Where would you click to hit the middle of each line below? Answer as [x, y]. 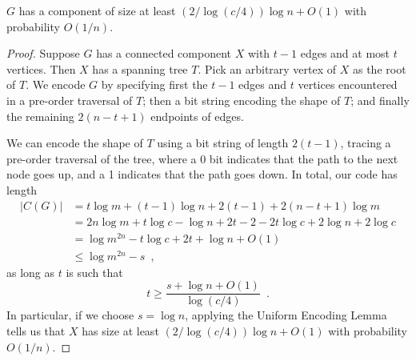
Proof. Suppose [43, 53]
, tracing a [366, 143]
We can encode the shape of [75, 143]
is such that [94, 272]
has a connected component [164, 53]
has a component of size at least [97, 10]
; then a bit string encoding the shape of [242, 100]
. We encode [56, 84]
